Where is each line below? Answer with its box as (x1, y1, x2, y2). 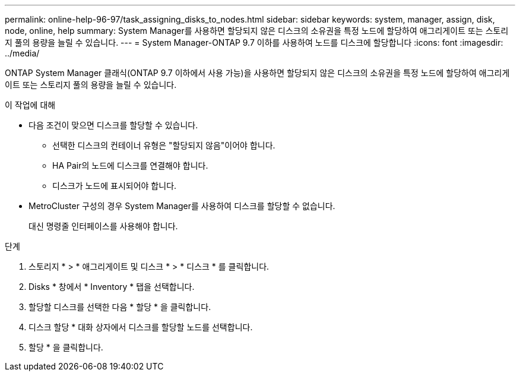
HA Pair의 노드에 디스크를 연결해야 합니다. (52, 160, 208, 170)
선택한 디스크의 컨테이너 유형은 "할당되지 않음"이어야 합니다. (52, 140, 275, 150)
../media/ (5, 48, 40, 58)
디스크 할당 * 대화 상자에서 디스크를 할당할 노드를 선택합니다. (28, 322, 253, 332)
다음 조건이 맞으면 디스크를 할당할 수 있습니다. (28, 120, 198, 130)
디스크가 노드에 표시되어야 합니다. (52, 181, 177, 191)
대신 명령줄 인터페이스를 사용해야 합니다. (28, 221, 178, 231)
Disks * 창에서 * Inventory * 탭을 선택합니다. (28, 282, 195, 292)
